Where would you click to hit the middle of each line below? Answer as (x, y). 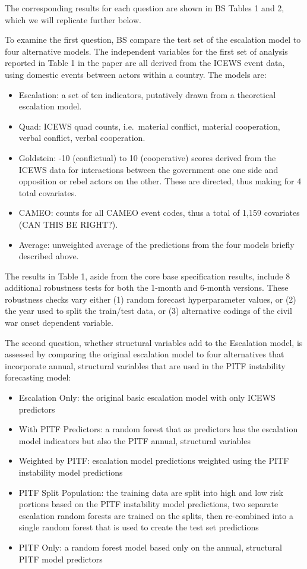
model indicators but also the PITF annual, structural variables (134, 440)
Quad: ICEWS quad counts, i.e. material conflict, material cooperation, (149, 126)
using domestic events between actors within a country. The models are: (136, 74)
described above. (49, 256)
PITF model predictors (61, 559)
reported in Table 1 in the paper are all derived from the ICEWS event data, (145, 63)
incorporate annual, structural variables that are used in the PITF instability (145, 365)
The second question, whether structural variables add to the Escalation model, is (154, 342)
